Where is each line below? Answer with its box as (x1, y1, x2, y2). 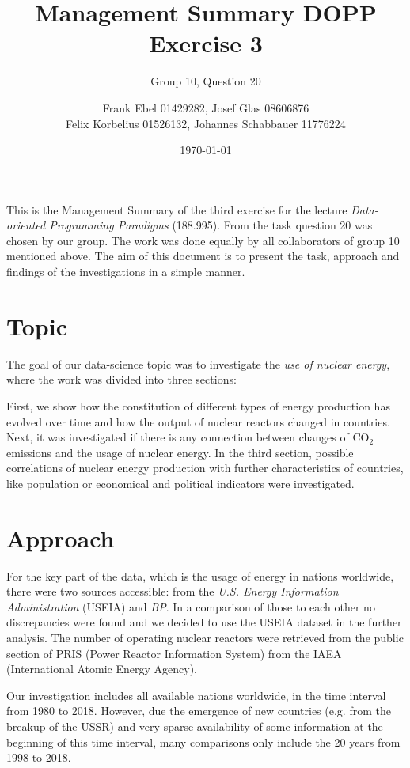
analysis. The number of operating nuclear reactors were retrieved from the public (6, 630, 404, 646)
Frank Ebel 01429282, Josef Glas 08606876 (102, 99, 309, 115)
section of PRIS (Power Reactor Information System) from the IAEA (6, 645, 342, 661)
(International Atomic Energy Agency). (6, 660, 198, 677)
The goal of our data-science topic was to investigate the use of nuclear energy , (6, 355, 390, 372)
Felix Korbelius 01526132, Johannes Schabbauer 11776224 (66, 115, 346, 131)
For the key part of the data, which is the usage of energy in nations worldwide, (6, 567, 394, 584)
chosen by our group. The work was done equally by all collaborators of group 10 (6, 232, 400, 248)
